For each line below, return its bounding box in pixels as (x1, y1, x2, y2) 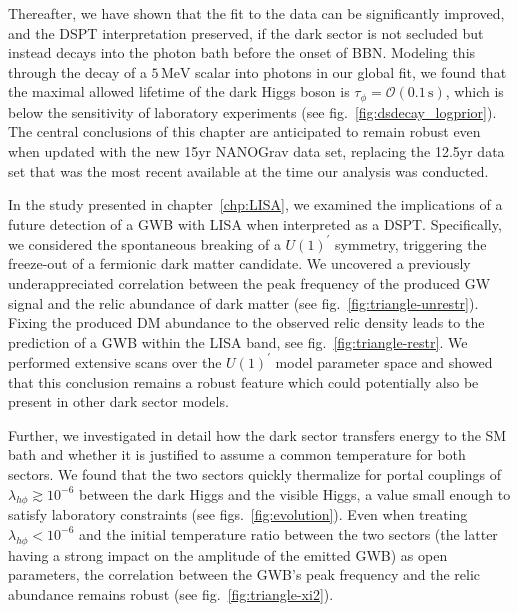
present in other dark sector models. (8, 391, 229, 412)
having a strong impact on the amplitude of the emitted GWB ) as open (8, 544, 448, 565)
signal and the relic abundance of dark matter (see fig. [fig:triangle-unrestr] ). (8, 292, 479, 313)
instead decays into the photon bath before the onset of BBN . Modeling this (8, 42, 476, 63)
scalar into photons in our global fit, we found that (195, 61, 507, 82)
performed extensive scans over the (8, 351, 222, 372)
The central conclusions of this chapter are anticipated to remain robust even (8, 121, 481, 142)
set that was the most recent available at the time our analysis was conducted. (8, 160, 489, 181)
